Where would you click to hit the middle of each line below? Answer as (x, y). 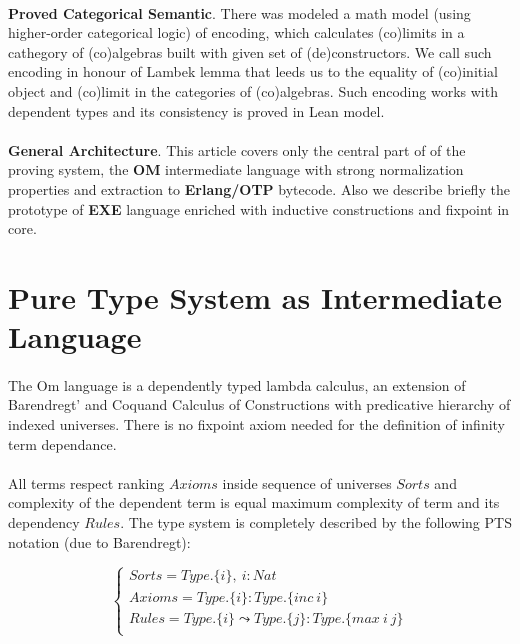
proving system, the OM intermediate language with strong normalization (236, 169)
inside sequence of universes (307, 482)
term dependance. (62, 443)
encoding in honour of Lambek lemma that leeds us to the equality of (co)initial (253, 71)
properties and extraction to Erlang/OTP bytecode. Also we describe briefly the (259, 188)
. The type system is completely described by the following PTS (316, 522)
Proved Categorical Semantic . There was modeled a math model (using (239, 12)
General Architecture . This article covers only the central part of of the (237, 149)
